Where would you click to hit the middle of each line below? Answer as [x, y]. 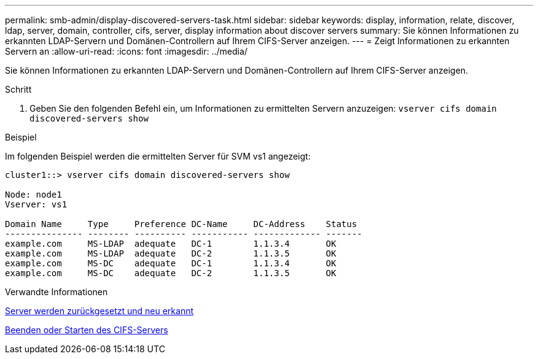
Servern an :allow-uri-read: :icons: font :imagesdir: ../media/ [126, 51]
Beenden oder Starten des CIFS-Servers [87, 330]
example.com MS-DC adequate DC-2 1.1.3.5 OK [171, 273]
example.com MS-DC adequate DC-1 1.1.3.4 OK [171, 263]
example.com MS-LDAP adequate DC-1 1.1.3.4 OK [171, 244]
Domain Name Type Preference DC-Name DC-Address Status [181, 224]
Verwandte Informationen [57, 292]
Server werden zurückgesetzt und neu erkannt [99, 311]
